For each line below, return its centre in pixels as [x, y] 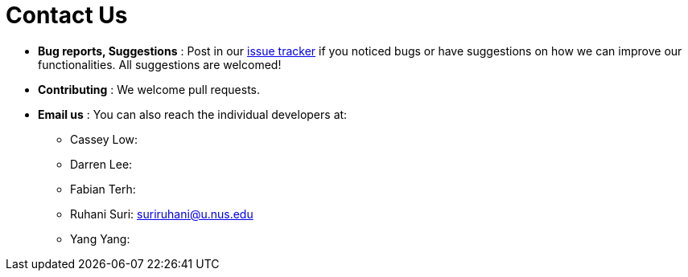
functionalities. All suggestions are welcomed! [160, 64]
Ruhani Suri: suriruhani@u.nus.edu [162, 214]
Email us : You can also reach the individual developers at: [193, 114]
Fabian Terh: [103, 189]
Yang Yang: [100, 238]
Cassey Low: [104, 139]
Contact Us [67, 15]
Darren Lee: [101, 164]
